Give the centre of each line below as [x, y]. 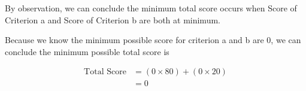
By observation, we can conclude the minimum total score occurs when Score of [151, 8]
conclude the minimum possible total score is [87, 51]
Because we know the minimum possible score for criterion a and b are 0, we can [153, 40]
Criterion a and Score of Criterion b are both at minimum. [113, 19]
